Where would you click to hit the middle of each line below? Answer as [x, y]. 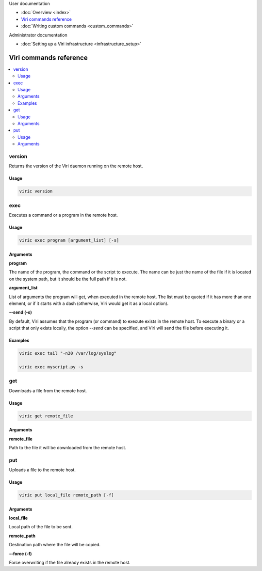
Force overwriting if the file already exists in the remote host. [70, 563]
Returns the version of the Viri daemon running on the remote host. [76, 166]
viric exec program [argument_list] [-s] [69, 240]
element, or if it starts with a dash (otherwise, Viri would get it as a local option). [89, 303]
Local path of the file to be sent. [41, 527]
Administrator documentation [38, 35]
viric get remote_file [46, 416]
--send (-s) [21, 312]
